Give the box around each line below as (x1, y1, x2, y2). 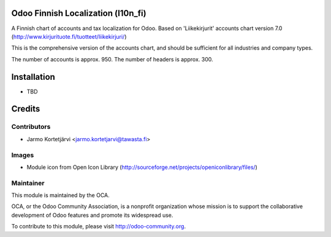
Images (11, 150, 34, 159)
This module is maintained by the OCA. (11, 192, 110, 199)
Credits (11, 104, 40, 114)
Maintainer (11, 179, 45, 187)
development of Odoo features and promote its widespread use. (11, 211, 173, 219)
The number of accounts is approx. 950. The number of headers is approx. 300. (11, 55, 214, 63)
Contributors (11, 123, 51, 131)
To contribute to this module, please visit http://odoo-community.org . (11, 223, 186, 230)
